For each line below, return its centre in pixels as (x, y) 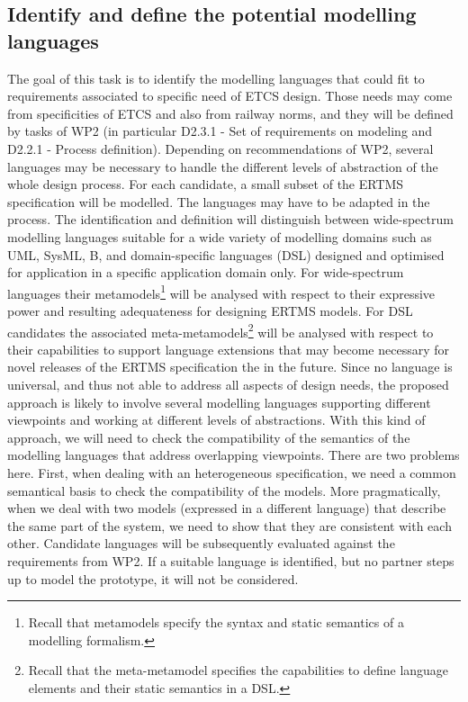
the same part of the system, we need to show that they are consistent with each (229, 525)
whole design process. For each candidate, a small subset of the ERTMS (206, 184)
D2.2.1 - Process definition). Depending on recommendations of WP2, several (220, 148)
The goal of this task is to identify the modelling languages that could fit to (216, 78)
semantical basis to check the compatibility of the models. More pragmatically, (224, 490)
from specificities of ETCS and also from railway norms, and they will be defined (230, 113)
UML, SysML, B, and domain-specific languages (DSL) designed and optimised (226, 254)
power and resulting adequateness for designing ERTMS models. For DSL (210, 310)
